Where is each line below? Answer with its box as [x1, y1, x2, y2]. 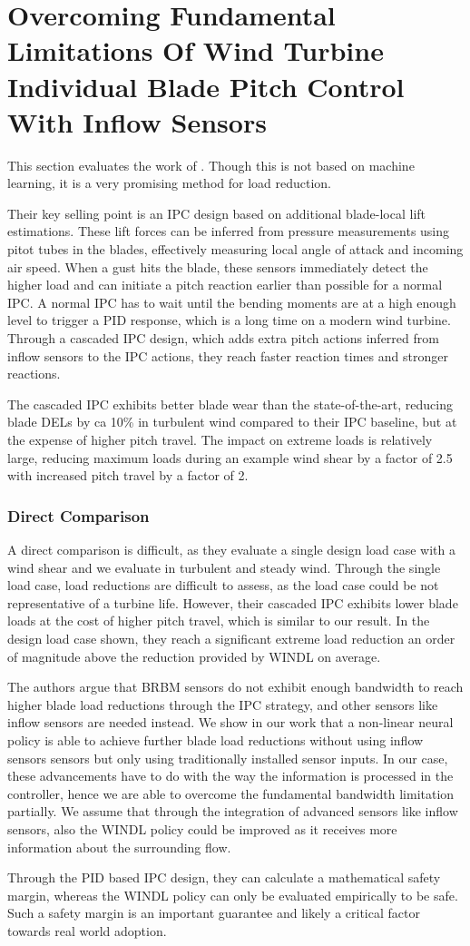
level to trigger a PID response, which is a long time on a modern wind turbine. [7, 310, 451, 330]
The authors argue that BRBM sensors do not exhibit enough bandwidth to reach [7, 677, 464, 696]
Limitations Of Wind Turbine [7, 32, 384, 69]
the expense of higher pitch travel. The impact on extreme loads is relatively [7, 430, 433, 448]
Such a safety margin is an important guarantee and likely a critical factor [7, 903, 420, 922]
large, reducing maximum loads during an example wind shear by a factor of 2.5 [7, 448, 453, 467]
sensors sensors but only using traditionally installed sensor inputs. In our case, [7, 748, 448, 767]
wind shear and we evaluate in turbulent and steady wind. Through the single [7, 557, 441, 576]
